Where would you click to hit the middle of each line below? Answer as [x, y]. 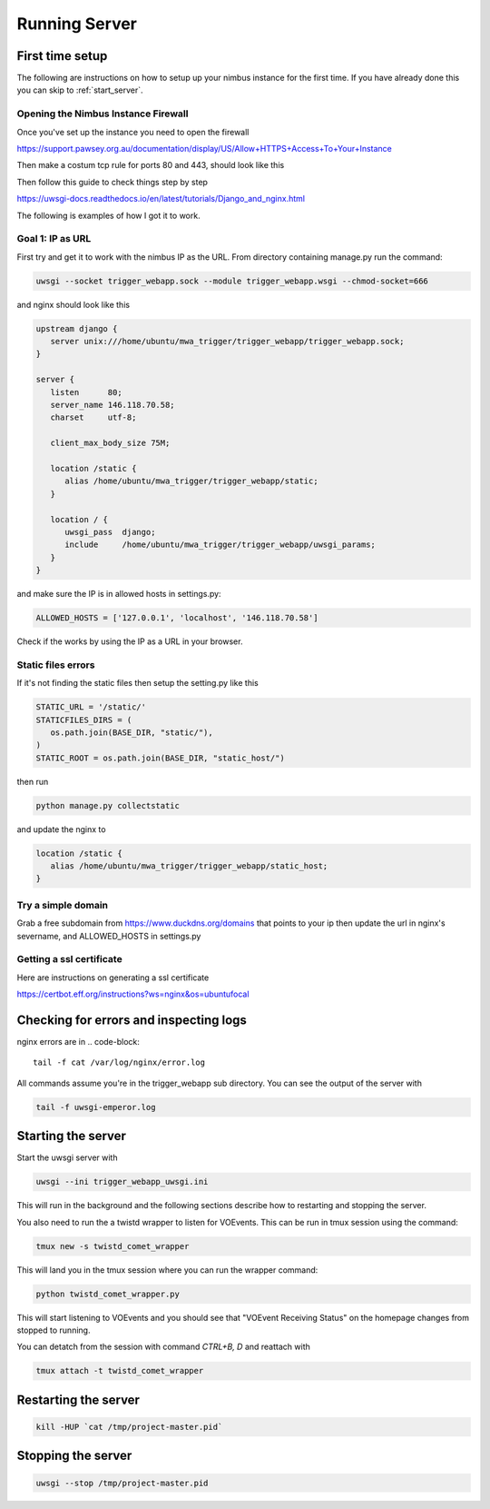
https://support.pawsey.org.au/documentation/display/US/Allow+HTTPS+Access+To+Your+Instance [204, 148]
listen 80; [86, 392]
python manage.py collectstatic [108, 805]
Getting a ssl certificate [69, 959]
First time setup [62, 56]
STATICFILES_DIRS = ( [84, 720]
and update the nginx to [61, 829]
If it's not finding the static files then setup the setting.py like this [137, 683]
